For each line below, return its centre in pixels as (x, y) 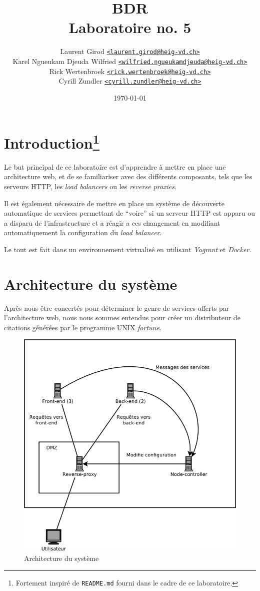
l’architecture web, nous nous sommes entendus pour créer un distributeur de (122, 318)
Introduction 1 (52, 141)
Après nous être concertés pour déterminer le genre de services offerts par (117, 308)
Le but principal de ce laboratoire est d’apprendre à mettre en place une (115, 166)
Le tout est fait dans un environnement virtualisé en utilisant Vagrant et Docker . (128, 249)
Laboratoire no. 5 (130, 27)
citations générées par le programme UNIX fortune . (83, 327)
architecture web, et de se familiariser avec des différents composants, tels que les (128, 176)
